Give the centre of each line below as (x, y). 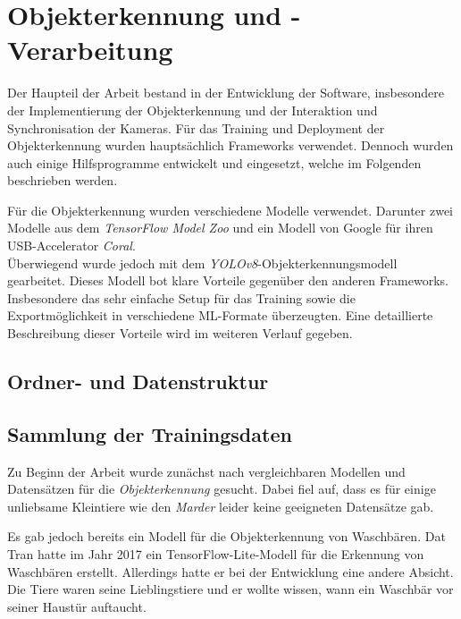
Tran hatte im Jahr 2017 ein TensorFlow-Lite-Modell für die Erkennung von (216, 553)
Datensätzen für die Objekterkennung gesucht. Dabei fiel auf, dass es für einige (222, 489)
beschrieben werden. (63, 180)
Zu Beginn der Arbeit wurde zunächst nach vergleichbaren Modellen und (206, 471)
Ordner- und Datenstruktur (138, 382)
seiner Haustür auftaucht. (77, 606)
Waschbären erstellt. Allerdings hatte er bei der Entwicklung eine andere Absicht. (230, 571)
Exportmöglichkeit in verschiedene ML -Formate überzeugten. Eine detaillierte (220, 315)
